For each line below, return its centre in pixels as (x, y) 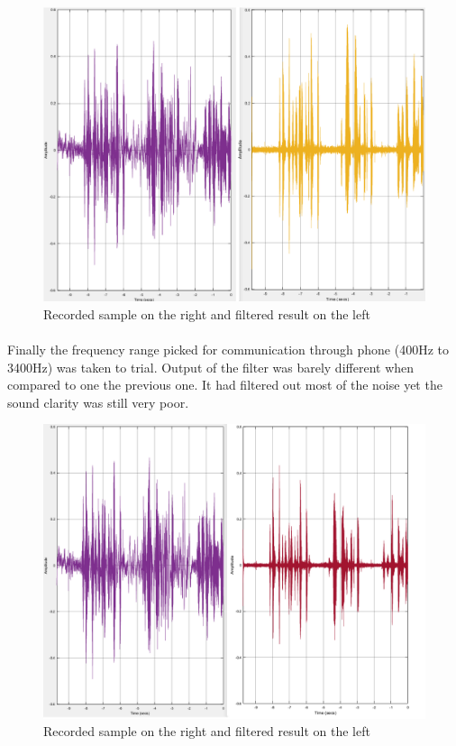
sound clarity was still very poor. (98, 402)
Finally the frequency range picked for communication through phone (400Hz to (228, 350)
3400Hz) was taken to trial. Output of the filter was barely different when (211, 367)
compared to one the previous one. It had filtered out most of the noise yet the (225, 385)
